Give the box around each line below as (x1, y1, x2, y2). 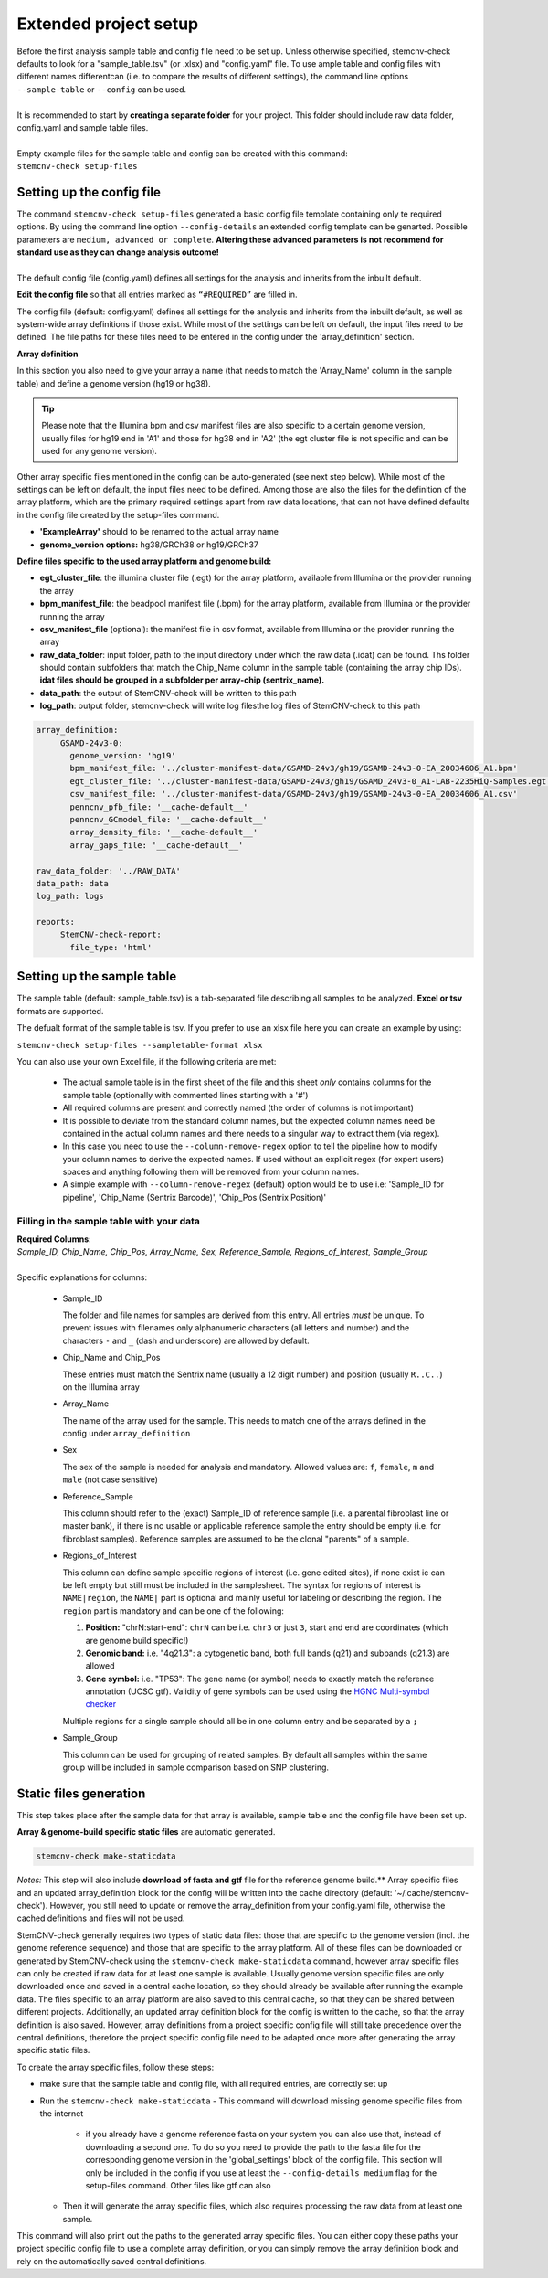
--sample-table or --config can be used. (16, 83, 187, 95)
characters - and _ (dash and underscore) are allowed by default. (62, 1335, 310, 1346)
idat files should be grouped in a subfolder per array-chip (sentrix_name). (39, 674, 325, 685)
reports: (36, 916, 76, 927)
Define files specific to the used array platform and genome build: (16, 556, 272, 567)
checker (85, 1699, 117, 1710)
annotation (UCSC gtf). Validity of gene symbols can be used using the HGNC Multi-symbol (85, 1686, 430, 1697)
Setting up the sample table (16, 969, 177, 984)
